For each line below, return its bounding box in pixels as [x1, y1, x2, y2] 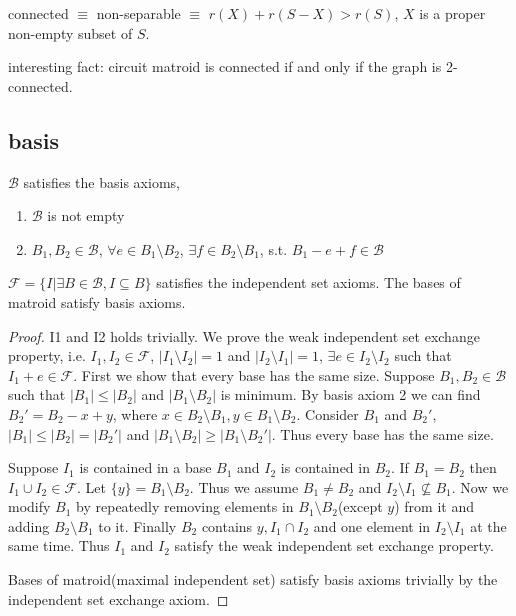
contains [201, 515, 253, 536]
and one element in [313, 515, 431, 536]
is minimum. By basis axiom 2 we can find [220, 384, 481, 405]
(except [337, 496, 383, 517]
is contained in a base [79, 457, 212, 478]
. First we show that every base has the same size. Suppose [73, 364, 435, 385]
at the [470, 515, 507, 536]
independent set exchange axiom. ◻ [8, 588, 229, 609]
